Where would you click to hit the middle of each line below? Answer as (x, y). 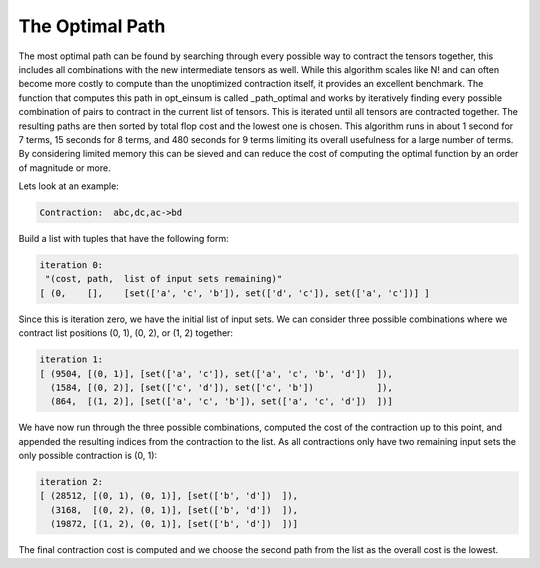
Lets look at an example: (68, 186)
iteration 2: (71, 482)
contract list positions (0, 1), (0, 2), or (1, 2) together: (126, 333)
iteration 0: (71, 265)
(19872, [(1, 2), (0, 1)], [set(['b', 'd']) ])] (174, 524)
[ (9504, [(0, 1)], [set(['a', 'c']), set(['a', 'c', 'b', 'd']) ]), (216, 373)
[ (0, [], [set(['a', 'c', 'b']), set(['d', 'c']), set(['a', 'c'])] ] (234, 293)
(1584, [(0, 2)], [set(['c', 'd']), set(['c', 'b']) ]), (222, 387)
